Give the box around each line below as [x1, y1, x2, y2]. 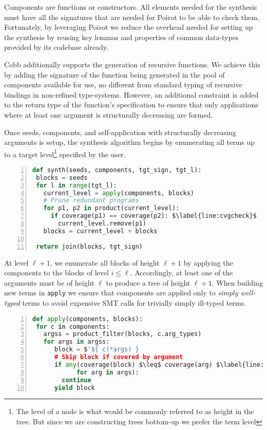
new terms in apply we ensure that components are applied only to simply [4, 287, 238, 298]
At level [4, 257, 29, 268]
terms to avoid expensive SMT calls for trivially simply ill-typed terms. [22, 297, 246, 308]
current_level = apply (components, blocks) [43, 189, 195, 197]
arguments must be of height [4, 277, 94, 288]
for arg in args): [76, 368, 139, 376]
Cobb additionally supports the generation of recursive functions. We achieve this [4, 59, 260, 69]
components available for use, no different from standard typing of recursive [4, 79, 242, 90]
